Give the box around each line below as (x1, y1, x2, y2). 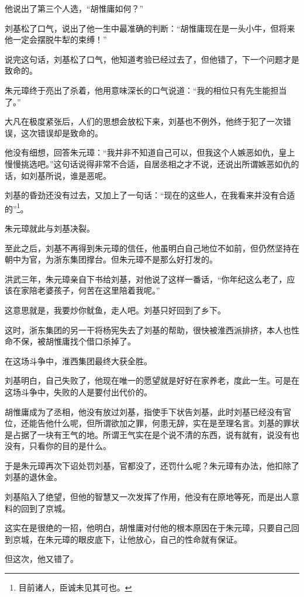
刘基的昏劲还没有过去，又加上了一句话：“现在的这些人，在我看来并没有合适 (5, 189, 295, 201)
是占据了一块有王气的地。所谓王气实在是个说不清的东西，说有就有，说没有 (5, 428, 291, 440)
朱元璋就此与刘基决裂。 (5, 222, 95, 234)
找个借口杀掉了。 (70, 335, 136, 347)
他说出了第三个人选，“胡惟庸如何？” (5, 2, 144, 14)
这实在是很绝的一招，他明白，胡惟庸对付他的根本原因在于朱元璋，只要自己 (5, 522, 291, 534)
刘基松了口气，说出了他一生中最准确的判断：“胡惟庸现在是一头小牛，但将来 (5, 22, 295, 34)
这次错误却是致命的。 (20, 126, 103, 139)
